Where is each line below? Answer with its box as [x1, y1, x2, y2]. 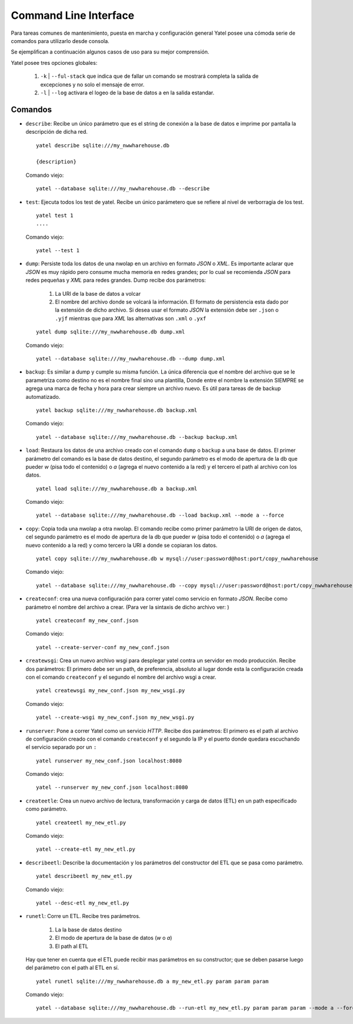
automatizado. [25, 393, 61, 400]
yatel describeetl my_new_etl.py [36, 873, 132, 880]
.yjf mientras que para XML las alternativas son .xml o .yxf [55, 315, 207, 322]
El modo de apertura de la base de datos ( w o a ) [55, 934, 172, 942]
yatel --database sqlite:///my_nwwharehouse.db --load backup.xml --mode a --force [36, 512, 285, 518]
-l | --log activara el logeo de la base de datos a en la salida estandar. [40, 89, 215, 96]
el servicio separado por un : [25, 744, 97, 751]
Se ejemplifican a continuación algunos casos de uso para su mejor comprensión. [11, 48, 209, 55]
